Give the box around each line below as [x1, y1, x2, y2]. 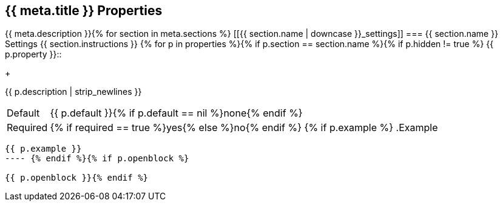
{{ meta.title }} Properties [5, 3, 163, 18]
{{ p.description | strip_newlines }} [5, 86, 142, 97]
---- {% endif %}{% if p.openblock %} [5, 153, 189, 164]
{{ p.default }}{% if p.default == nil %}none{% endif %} [50, 107, 303, 120]
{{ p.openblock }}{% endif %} [5, 173, 149, 183]
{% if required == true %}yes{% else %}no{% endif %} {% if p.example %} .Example [50, 121, 438, 134]
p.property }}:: [5, 49, 62, 60]
